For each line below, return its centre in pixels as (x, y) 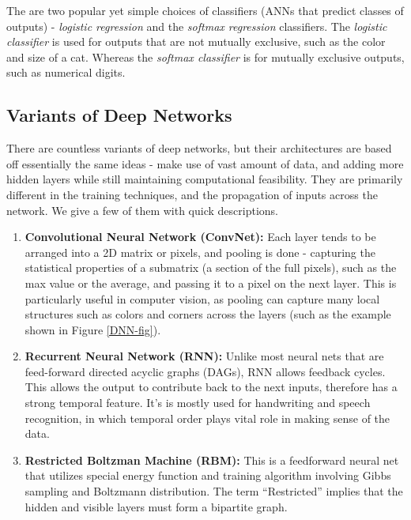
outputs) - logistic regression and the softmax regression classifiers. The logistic (197, 26)
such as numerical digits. (66, 72)
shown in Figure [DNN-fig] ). (93, 329)
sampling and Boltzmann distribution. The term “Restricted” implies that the (214, 491)
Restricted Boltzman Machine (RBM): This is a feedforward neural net (212, 460)
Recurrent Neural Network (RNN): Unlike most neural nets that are (204, 356)
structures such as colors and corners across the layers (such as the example (208, 314)
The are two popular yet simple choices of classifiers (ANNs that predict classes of (205, 10)
